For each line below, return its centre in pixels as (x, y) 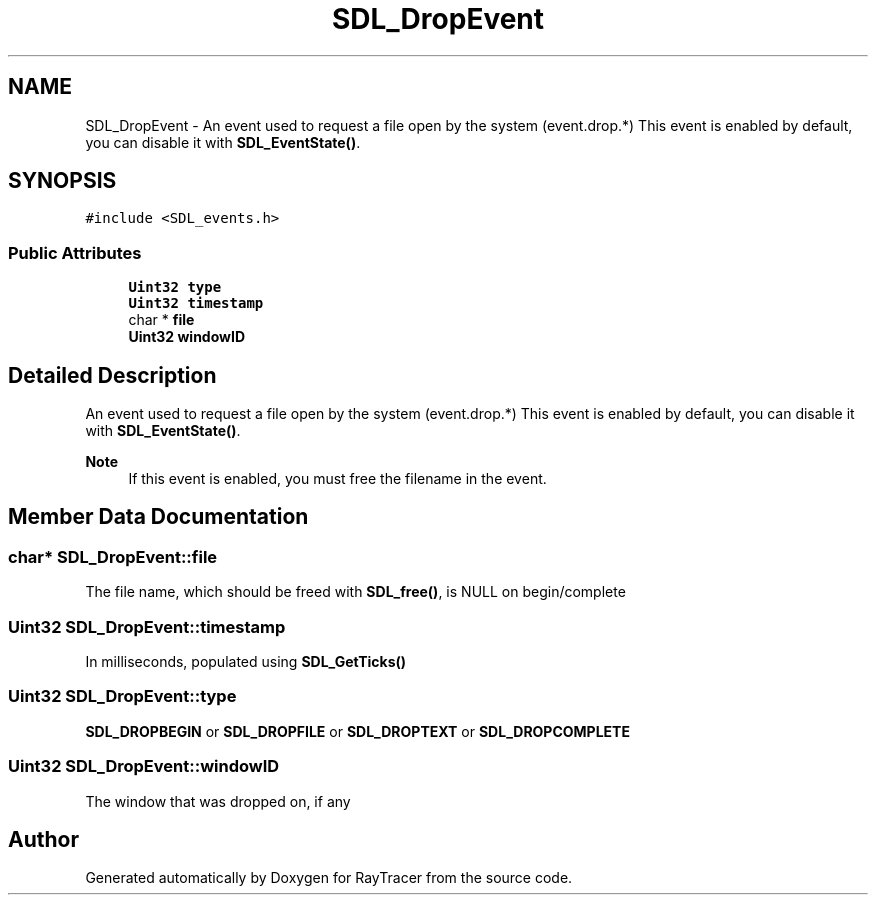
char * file (161, 320)
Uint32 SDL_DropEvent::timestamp (147, 626)
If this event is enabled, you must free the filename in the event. (337, 479)
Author (43, 839)
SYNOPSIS (62, 181)
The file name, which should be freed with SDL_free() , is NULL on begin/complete (355, 592)
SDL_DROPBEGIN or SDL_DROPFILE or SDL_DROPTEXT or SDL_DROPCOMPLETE (357, 731)
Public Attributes (75, 252)
